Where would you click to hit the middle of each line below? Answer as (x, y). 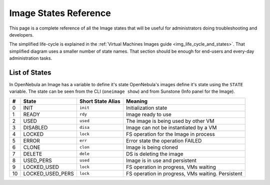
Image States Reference (60, 13)
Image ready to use (149, 114)
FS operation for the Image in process (170, 134)
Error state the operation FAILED (164, 140)
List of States (30, 72)
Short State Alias (100, 101)
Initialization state (146, 108)
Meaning (136, 101)
